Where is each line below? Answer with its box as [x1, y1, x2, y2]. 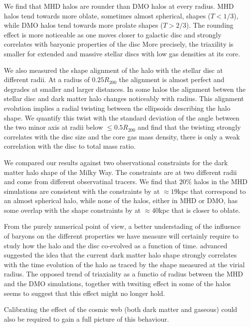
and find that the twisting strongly [138, 122, 241, 132]
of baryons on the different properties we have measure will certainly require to [4, 231, 239, 241]
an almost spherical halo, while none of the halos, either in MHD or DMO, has [4, 195, 238, 206]
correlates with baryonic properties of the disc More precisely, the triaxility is [4, 39, 234, 49]
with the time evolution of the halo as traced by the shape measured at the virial [4, 259, 245, 269]
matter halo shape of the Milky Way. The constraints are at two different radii [4, 167, 237, 177]
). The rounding [186, 20, 234, 30]
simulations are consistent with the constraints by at [4, 186, 160, 196]
